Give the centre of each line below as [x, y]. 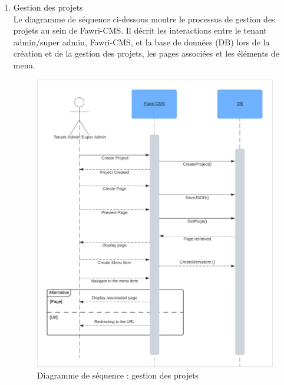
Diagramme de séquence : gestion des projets [118, 375]
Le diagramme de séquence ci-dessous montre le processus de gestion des [144, 19]
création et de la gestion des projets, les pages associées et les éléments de [146, 53]
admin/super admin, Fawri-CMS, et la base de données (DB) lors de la [141, 42]
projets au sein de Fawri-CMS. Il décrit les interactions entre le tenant [140, 30]
